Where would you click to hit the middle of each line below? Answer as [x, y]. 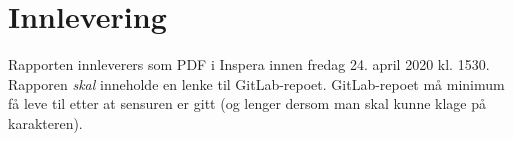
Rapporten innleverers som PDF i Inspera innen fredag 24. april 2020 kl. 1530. [249, 64]
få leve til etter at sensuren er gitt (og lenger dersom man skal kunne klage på [247, 103]
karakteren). [45, 122]
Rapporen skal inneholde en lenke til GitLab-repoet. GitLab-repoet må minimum [256, 83]
